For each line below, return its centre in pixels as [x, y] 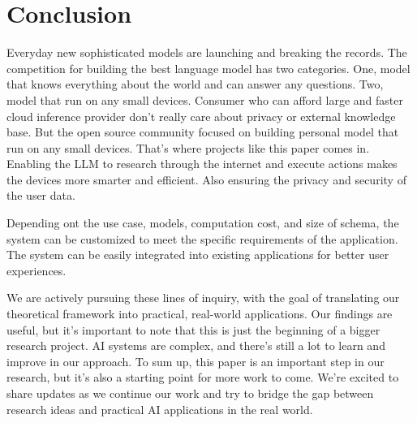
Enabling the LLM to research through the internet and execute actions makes [202, 164]
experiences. [37, 270]
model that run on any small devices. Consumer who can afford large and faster [205, 99]
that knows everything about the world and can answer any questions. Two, [195, 84]
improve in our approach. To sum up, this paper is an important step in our [196, 361]
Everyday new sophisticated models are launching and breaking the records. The [207, 52]
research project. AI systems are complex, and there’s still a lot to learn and [196, 345]
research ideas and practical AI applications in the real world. [160, 409]
